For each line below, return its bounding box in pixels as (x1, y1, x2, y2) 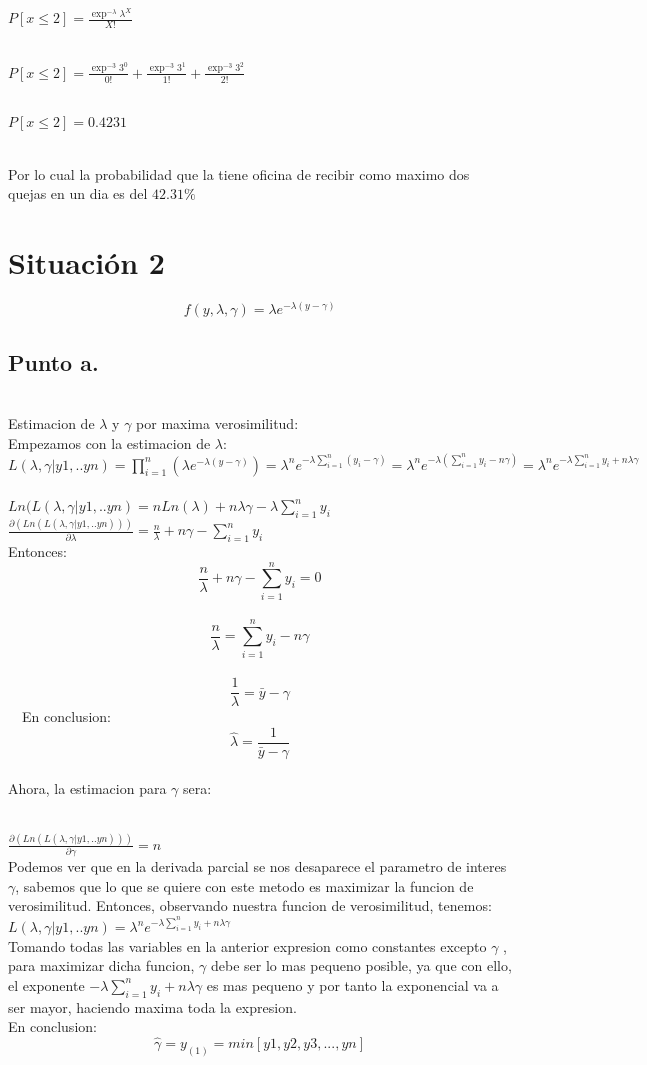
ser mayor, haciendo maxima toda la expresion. (8, 996, 297, 1017)
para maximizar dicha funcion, (8, 955, 195, 976)
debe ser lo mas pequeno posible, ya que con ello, (210, 955, 512, 976)
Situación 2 (8, 242, 165, 283)
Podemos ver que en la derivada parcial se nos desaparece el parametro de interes (8, 856, 507, 877)
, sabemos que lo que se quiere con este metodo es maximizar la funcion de (15, 875, 474, 896)
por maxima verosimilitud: (136, 412, 299, 433)
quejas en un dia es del (8, 183, 148, 204)
